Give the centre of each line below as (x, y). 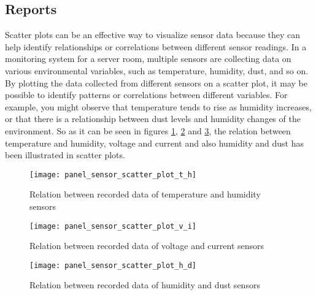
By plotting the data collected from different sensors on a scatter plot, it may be (156, 82)
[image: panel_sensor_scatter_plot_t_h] (113, 174)
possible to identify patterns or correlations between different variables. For (146, 95)
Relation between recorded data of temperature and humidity (145, 194)
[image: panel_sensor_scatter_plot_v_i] (113, 226)
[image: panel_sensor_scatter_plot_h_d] (113, 265)
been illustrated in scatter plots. (65, 155)
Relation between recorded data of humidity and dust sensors (145, 285)
